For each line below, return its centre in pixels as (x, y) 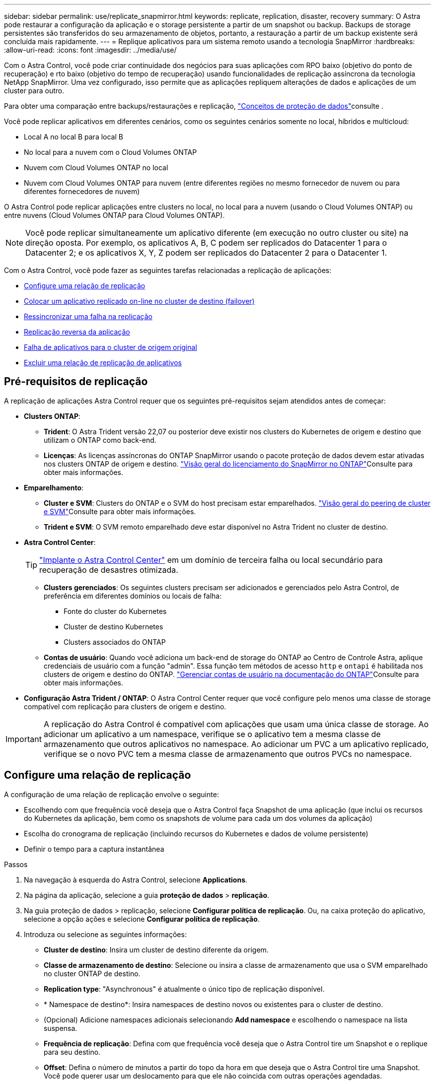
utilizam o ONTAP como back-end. (100, 440)
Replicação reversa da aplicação (77, 332)
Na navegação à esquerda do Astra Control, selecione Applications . (136, 880)
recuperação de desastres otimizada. (109, 570)
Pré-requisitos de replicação (76, 382)
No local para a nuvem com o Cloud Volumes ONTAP (110, 152)
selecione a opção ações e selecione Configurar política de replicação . (142, 919)
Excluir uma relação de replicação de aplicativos (103, 363)
